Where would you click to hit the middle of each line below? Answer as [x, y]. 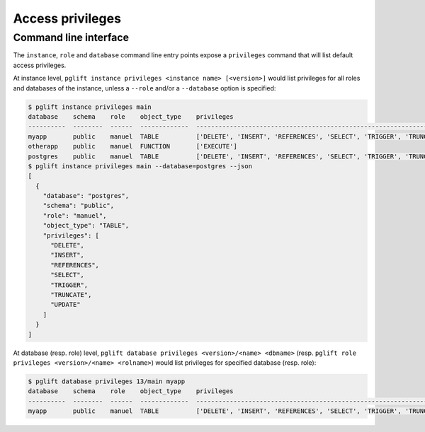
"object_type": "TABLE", [86, 226]
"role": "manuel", [75, 215]
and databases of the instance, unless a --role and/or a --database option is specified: [144, 88]
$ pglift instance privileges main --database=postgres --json [140, 166]
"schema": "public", [79, 206]
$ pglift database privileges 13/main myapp [107, 381]
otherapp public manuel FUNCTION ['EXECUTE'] [132, 146]
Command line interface [71, 37]
